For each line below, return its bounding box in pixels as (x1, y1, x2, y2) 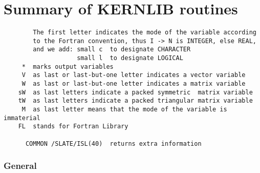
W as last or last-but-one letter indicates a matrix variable (21, 80, 246, 88)
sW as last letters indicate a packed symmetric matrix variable (18, 88, 253, 96)
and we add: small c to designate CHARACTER (33, 46, 191, 53)
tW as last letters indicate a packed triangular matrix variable (18, 97, 253, 105)
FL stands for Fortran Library (18, 123, 128, 130)
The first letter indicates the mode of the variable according (33, 29, 256, 36)
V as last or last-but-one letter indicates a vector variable (21, 71, 246, 79)
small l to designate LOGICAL (77, 54, 183, 62)
